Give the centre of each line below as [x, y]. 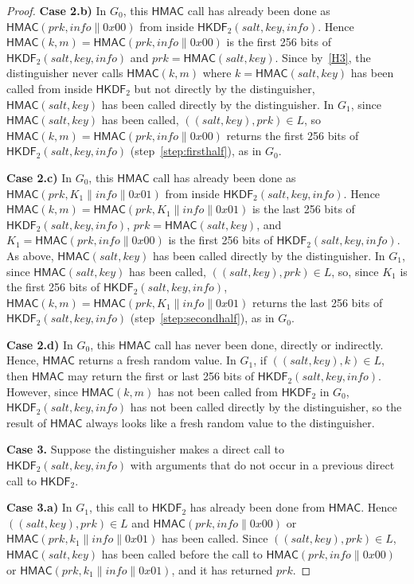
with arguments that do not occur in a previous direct [262, 465]
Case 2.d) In [40, 344]
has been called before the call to [182, 554]
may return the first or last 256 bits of [161, 376]
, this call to [119, 507]
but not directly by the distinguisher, [225, 88]
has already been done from [258, 507]
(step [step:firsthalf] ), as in [196, 151]
